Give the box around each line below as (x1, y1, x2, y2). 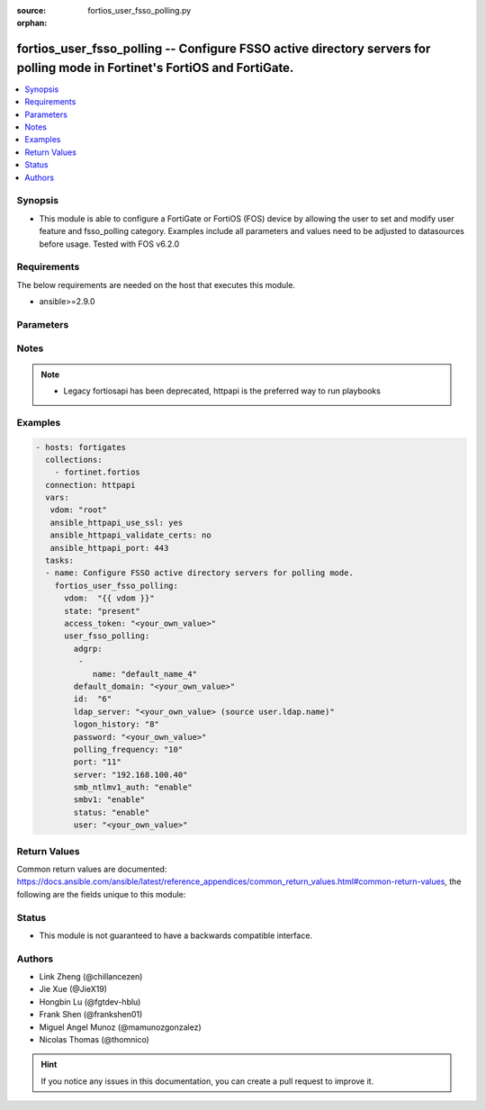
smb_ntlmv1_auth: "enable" (73, 782, 193, 792)
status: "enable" (73, 807, 150, 817)
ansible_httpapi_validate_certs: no (49, 530, 211, 540)
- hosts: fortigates (35, 442, 126, 452)
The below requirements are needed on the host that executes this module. (16, 279, 296, 290)
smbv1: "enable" (73, 795, 146, 805)
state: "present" (64, 606, 141, 616)
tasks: (45, 555, 75, 566)
